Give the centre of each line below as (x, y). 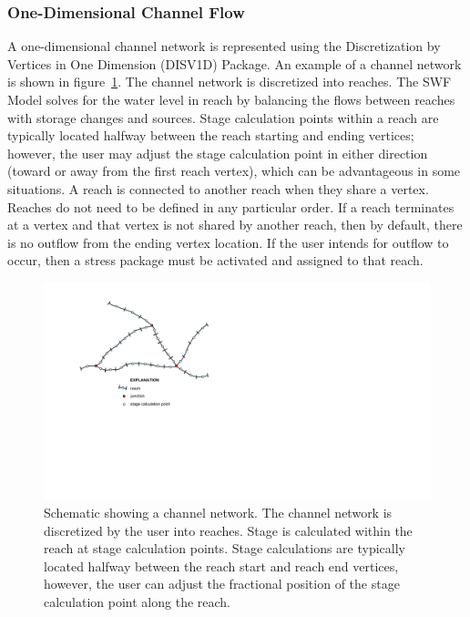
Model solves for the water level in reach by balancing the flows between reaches (231, 99)
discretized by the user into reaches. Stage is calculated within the (228, 530)
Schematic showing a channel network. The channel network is (218, 513)
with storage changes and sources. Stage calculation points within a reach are (223, 117)
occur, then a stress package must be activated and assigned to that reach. (215, 260)
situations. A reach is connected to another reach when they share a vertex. (218, 188)
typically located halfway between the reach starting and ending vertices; (211, 135)
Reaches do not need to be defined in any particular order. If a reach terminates (231, 206)
